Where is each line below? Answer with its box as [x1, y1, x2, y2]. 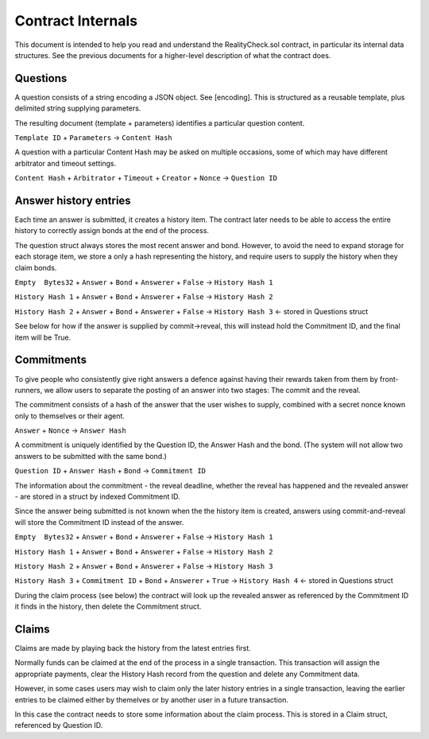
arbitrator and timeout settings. [14, 158, 117, 168]
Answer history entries [14, 194, 131, 207]
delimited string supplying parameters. [14, 103, 141, 113]
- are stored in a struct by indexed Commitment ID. [14, 492, 180, 501]
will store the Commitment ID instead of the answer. [14, 517, 184, 527]
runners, [14, 385, 43, 395]
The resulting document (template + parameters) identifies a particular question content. [14, 118, 305, 127]
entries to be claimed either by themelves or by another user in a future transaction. [14, 694, 289, 704]
